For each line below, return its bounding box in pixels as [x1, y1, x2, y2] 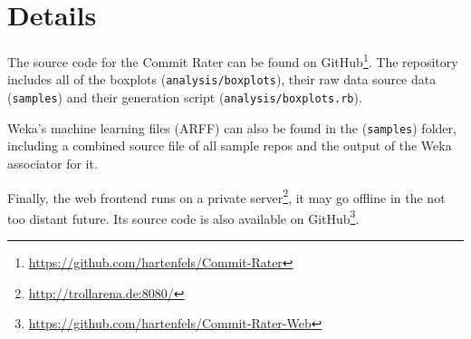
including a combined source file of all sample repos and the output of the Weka [7, 136, 452, 155]
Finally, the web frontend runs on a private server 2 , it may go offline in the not [7, 185, 446, 207]
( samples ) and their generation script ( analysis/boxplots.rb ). [7, 88, 362, 107]
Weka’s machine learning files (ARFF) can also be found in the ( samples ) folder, [7, 118, 457, 137]
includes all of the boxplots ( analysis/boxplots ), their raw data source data [7, 70, 437, 89]
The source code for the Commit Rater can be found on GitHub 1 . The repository [7, 50, 458, 71]
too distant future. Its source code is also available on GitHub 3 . [7, 206, 360, 228]
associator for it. [7, 153, 98, 172]
